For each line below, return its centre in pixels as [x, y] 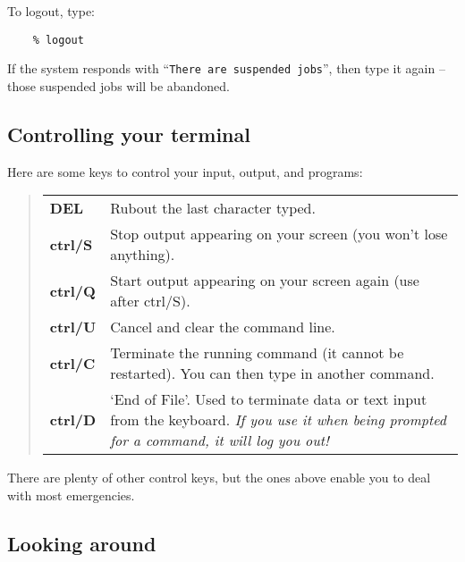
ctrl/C [72, 363]
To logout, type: [51, 11]
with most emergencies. [71, 495]
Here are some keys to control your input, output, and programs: [185, 171]
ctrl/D [73, 420]
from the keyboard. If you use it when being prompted [279, 420]
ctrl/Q [72, 290]
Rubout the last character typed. [213, 208]
